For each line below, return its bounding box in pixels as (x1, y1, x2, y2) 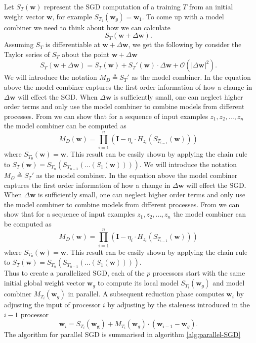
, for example (52, 11, 92, 21)
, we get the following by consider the (128, 39, 242, 50)
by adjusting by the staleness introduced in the (107, 299, 250, 310)
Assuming (4, 39, 34, 50)
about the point (62, 49, 110, 59)
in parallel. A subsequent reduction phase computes (68, 288, 224, 299)
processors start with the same (152, 268, 245, 278)
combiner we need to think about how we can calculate (4, 22, 171, 32)
